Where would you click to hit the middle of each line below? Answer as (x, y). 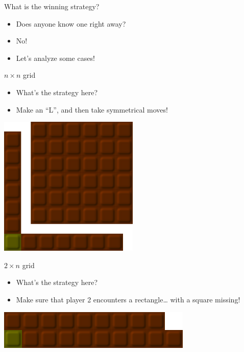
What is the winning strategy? (52, 6)
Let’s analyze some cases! (55, 58)
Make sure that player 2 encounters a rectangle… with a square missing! (128, 299)
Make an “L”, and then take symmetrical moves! (92, 109)
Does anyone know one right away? (71, 23)
